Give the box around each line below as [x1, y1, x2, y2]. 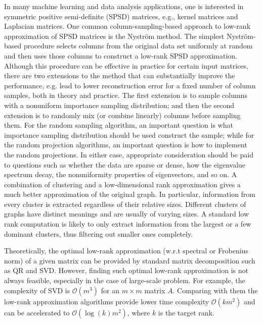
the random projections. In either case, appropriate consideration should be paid [4, 149, 253, 159]
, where [127, 307, 150, 317]
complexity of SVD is [4, 285, 70, 295]
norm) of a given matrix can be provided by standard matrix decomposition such [4, 255, 255, 265]
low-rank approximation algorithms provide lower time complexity [4, 296, 209, 306]
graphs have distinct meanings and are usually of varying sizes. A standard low [4, 208, 249, 219]
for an [101, 285, 119, 295]
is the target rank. [158, 307, 214, 317]
